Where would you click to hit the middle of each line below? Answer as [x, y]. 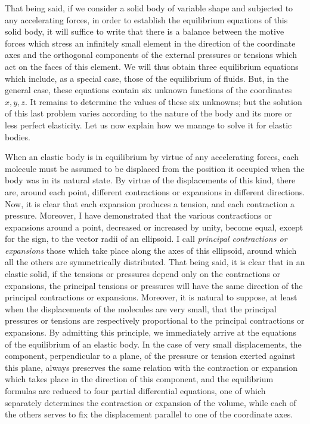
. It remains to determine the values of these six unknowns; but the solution [163, 101]
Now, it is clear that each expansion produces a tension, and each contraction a [150, 203]
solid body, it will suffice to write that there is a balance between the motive [145, 31]
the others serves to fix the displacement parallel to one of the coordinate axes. [149, 414]
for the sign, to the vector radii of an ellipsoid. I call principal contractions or [146, 239]
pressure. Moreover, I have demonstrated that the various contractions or [138, 215]
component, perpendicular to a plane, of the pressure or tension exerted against [150, 356]
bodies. [18, 136]
